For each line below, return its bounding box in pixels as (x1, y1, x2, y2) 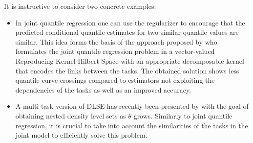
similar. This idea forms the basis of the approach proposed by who (15, 36, 217, 47)
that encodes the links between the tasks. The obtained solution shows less (15, 65, 239, 75)
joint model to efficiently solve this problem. (15, 130, 148, 140)
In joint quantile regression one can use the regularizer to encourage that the (15, 17, 245, 27)
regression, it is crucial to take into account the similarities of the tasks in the (15, 120, 248, 130)
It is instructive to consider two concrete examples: (4, 1, 156, 11)
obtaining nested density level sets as (15, 110, 126, 120)
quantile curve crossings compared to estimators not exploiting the (15, 75, 215, 85)
